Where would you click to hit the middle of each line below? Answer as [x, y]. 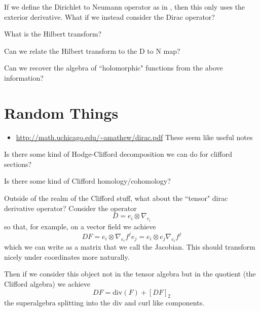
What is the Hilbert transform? [53, 34]
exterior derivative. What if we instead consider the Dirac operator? [109, 16]
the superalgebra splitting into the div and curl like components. [104, 303]
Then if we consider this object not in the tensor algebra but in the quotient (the [130, 274]
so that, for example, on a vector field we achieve [80, 226]
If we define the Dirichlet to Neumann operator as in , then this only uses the [125, 7]
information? [24, 77]
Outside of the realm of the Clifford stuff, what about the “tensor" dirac [116, 198]
